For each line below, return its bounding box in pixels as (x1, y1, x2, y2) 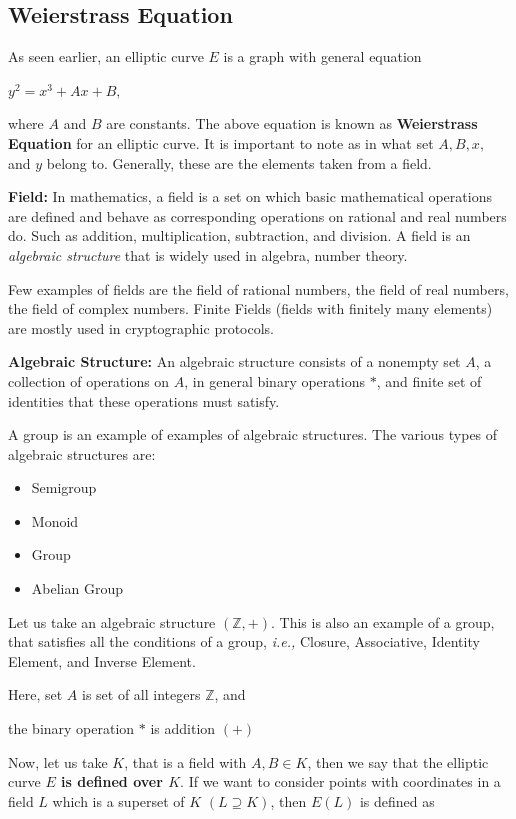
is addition (150, 718, 216, 739)
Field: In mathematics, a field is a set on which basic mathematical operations (8, 186, 492, 207)
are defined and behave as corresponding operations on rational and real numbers (8, 205, 507, 226)
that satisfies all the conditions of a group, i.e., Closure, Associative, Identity (8, 631, 480, 652)
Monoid (31, 510, 79, 531)
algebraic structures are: (8, 443, 156, 464)
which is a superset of (52, 790, 185, 811)
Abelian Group (31, 578, 123, 599)
